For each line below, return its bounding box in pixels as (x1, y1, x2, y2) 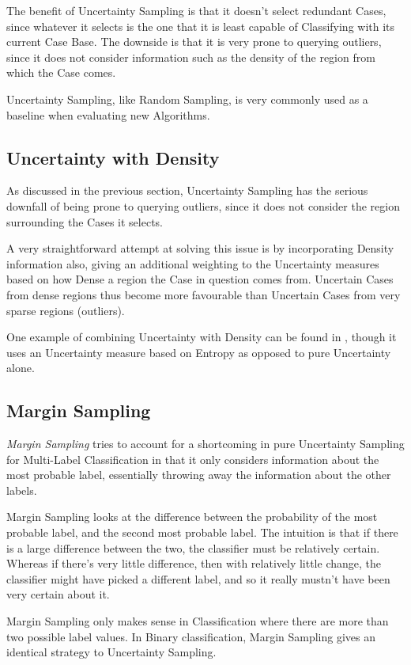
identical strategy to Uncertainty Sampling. (6, 644, 217, 660)
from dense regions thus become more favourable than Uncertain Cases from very (6, 286, 401, 302)
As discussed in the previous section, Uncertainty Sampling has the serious (6, 182, 368, 199)
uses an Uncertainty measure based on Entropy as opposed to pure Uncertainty (6, 344, 391, 360)
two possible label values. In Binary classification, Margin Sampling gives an (6, 628, 376, 644)
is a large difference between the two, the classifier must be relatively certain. (6, 539, 380, 556)
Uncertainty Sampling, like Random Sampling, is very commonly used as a (6, 90, 368, 107)
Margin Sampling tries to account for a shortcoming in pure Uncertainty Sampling (6, 435, 405, 452)
